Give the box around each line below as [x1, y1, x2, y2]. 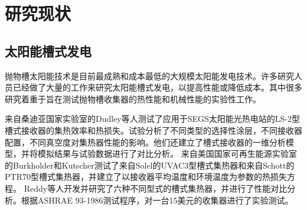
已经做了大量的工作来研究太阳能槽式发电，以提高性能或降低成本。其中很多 [12, 81, 302, 93]
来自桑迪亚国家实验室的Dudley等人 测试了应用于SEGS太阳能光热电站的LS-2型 [5, 112, 301, 125]
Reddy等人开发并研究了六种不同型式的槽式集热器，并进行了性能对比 [24, 182, 288, 194]
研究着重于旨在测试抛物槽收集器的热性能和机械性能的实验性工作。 [5, 92, 261, 105]
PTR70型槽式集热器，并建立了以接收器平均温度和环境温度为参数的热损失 [5, 170, 287, 183]
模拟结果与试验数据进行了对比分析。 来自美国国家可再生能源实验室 [37, 147, 297, 160]
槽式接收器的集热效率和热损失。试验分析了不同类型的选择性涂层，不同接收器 [5, 124, 302, 136]
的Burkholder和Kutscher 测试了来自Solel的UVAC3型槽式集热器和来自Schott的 [5, 159, 295, 171]
